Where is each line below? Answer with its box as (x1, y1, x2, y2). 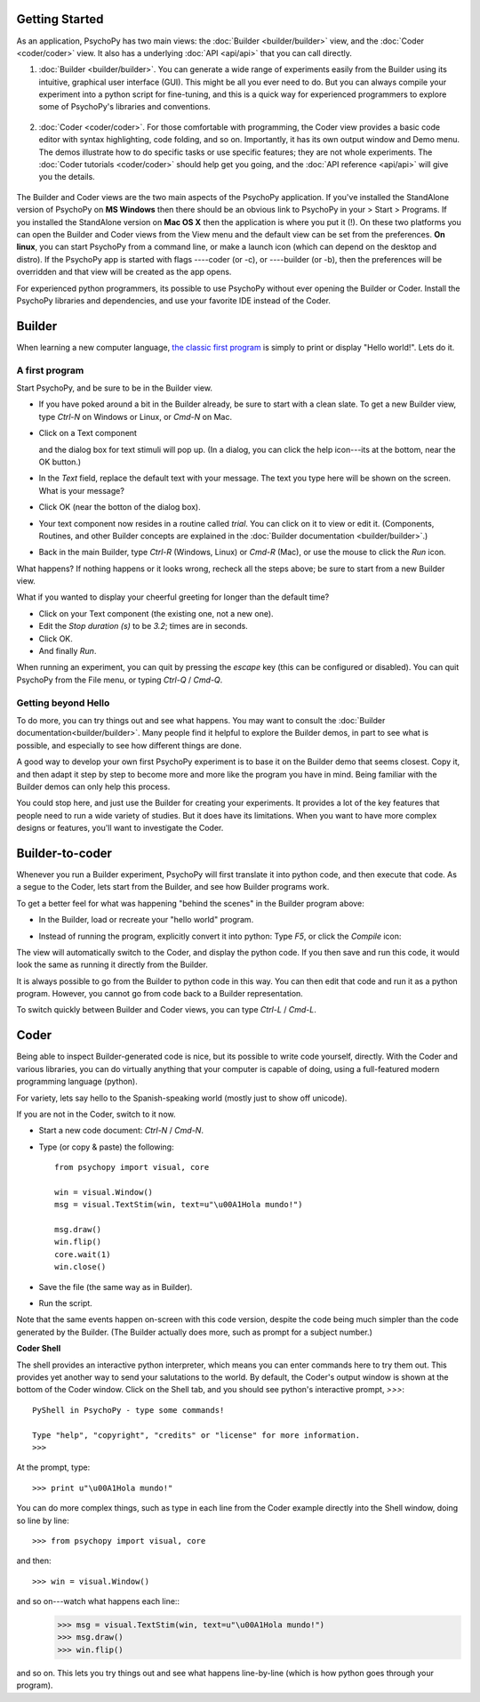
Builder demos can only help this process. (16, 781, 171, 792)
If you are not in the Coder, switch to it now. (16, 1109, 176, 1119)
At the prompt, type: (16, 1462, 91, 1472)
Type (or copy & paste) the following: (38, 1141, 174, 1152)
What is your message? (38, 485, 124, 496)
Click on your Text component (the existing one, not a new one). (38, 608, 275, 618)
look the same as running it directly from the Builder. (16, 959, 208, 970)
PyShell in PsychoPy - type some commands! (32, 1405, 225, 1415)
